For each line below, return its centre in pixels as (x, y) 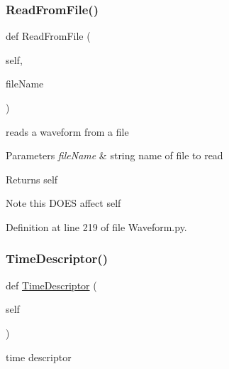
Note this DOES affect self (63, 203)
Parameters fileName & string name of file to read (114, 155)
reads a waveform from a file (67, 131)
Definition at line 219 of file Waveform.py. (96, 226)
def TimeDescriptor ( (51, 285)
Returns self (32, 179)
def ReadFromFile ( (48, 36)
